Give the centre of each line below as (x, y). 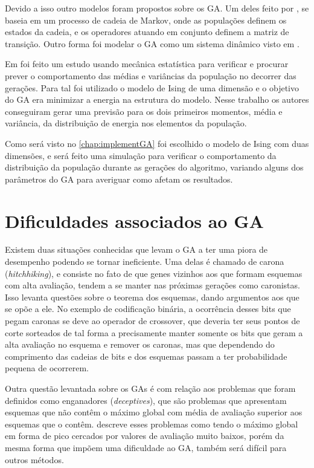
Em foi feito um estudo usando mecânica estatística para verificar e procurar (147, 64)
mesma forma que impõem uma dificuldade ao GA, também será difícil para (146, 447)
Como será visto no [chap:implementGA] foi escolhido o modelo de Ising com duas (157, 143)
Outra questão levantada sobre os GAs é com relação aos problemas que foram (150, 388)
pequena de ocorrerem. (47, 368)
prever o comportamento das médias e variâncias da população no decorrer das (151, 75)
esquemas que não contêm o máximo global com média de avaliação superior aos (154, 412)
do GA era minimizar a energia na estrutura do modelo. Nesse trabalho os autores (157, 99)
